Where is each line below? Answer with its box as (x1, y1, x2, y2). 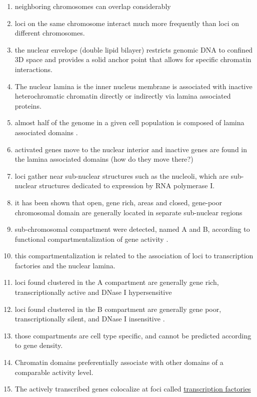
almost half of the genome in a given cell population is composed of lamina (14, 117, 244, 128)
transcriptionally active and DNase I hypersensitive (14, 287, 172, 297)
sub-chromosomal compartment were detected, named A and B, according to (14, 224, 250, 234)
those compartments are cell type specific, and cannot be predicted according (14, 330, 251, 340)
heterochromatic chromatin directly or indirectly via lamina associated (14, 91, 231, 101)
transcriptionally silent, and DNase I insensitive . (14, 313, 165, 324)
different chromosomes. (14, 28, 85, 38)
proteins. (14, 100, 41, 111)
